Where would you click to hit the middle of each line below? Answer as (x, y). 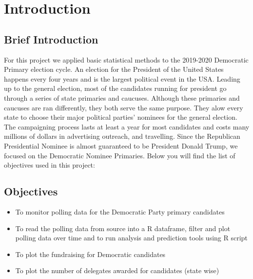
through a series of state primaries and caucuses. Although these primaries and (122, 97)
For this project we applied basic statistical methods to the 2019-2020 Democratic (126, 59)
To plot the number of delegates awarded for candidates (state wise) (117, 270)
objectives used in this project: (49, 165)
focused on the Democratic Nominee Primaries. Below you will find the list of (120, 155)
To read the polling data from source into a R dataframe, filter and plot (123, 228)
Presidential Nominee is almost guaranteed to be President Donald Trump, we (121, 145)
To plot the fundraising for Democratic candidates (90, 254)
